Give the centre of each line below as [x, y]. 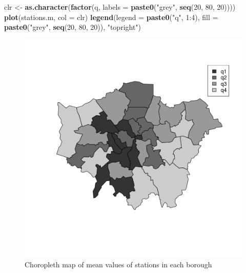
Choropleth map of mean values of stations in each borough [118, 265]
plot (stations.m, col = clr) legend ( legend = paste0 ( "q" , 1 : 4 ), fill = [111, 17]
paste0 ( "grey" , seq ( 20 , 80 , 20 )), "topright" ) [73, 27]
